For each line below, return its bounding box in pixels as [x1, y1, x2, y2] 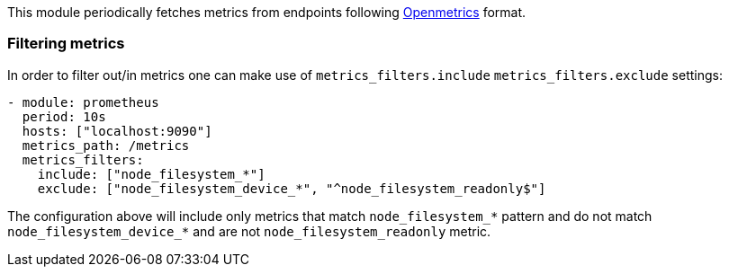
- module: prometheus [7, 94, 159, 110]
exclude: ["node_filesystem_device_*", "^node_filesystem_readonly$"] [37, 181, 546, 196]
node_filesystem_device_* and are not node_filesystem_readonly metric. [7, 223, 491, 239]
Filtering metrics [7, 34, 125, 53]
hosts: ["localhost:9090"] [22, 123, 212, 138]
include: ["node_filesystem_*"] [37, 166, 265, 181]
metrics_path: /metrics [22, 137, 190, 153]
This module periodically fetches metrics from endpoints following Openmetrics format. [7, 4, 526, 20]
